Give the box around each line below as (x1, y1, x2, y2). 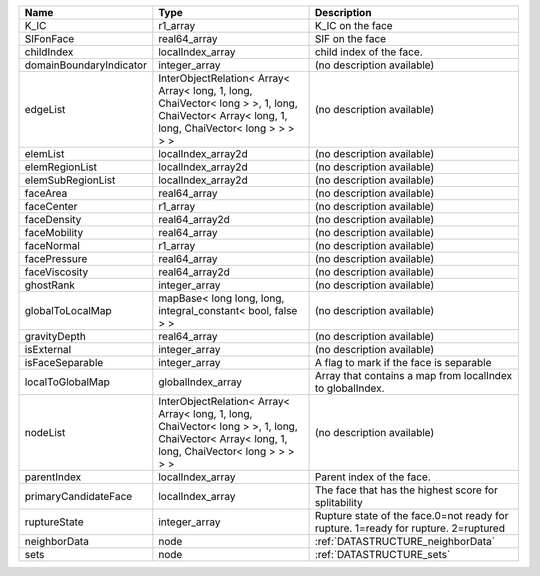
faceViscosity (24, 265, 89, 279)
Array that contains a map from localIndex (314, 369, 513, 382)
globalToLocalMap (24, 304, 112, 317)
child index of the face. (314, 45, 424, 59)
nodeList (24, 426, 66, 439)
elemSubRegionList (24, 173, 116, 187)
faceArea (24, 186, 68, 200)
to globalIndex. (314, 381, 385, 395)
